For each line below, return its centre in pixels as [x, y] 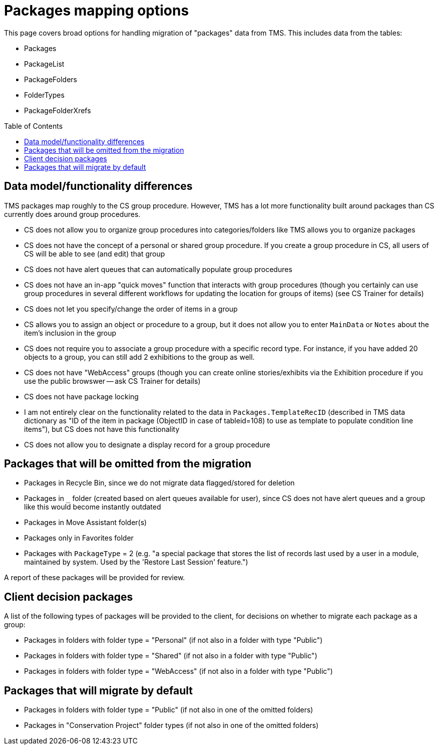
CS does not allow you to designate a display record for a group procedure [147, 444]
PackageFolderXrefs [58, 110]
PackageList [44, 64]
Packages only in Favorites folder [79, 538]
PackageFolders [51, 79]
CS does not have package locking [81, 396]
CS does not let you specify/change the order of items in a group [131, 309]
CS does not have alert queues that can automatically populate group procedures [158, 269]
